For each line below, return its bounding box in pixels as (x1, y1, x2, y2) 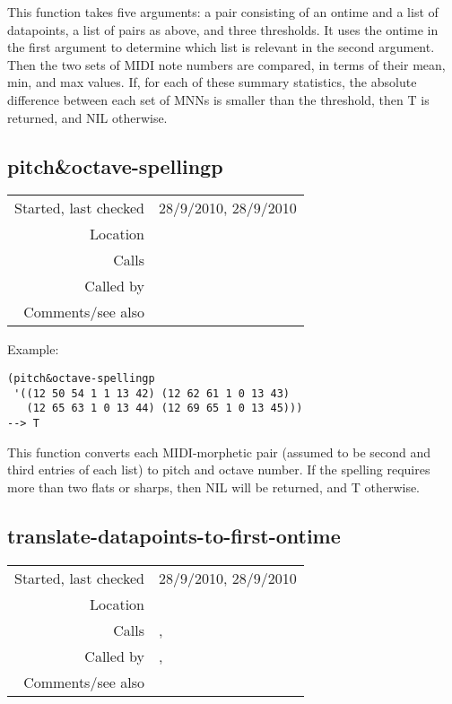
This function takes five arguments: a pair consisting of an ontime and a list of (7, 3, 439, 21)
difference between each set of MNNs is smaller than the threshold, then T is (7, 90, 430, 109)
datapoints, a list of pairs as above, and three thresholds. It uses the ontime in (7, 20, 439, 39)
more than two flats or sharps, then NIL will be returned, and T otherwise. (7, 477, 421, 496)
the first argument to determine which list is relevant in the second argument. (7, 38, 435, 56)
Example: (7, 340, 59, 359)
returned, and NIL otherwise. (7, 108, 168, 126)
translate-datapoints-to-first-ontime (7, 521, 341, 549)
